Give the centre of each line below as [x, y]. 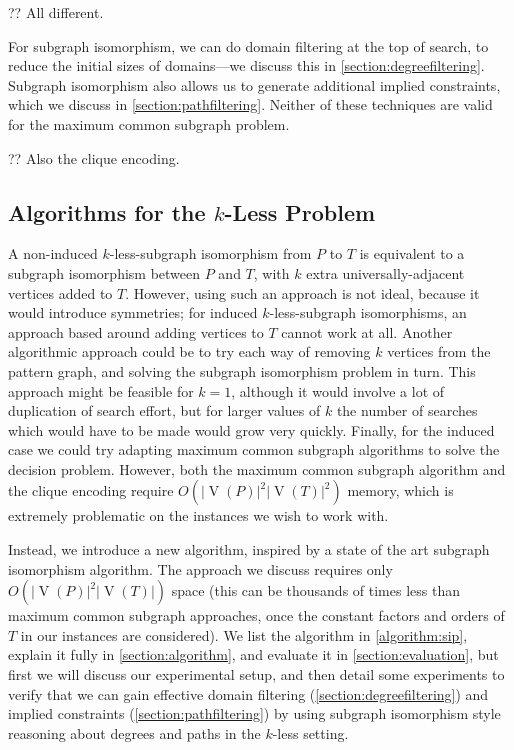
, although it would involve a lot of [338, 390]
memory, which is [400, 490]
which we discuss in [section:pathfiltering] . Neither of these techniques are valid [250, 104]
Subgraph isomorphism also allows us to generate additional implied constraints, [254, 84]
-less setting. [310, 732]
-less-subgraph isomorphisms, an [368, 312]
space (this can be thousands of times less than [315, 590]
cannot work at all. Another [367, 331]
